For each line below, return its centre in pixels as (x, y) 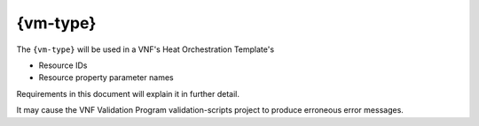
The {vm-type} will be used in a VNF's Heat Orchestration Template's (145, 49)
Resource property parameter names (106, 78)
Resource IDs (63, 65)
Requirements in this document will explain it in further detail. (128, 93)
